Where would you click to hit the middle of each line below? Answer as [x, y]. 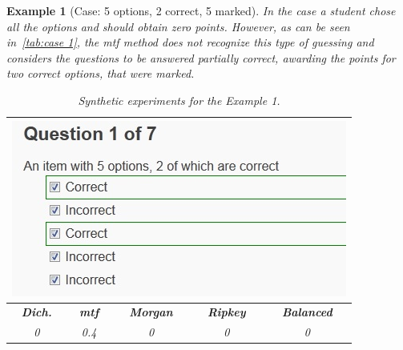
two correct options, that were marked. [101, 73]
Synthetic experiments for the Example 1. [179, 100]
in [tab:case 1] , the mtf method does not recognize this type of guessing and [190, 42]
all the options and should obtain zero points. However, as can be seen [178, 26]
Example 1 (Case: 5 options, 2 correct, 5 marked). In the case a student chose [201, 10]
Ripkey [226, 312]
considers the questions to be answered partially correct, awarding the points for [201, 57]
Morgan [151, 312]
